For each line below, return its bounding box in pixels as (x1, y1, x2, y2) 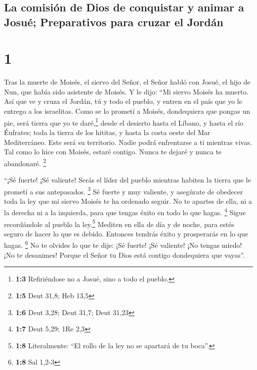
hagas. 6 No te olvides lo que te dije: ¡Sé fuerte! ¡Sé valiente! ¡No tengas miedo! (4, 238, 242, 250)
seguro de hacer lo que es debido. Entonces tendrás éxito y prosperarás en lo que (4, 228, 248, 238)
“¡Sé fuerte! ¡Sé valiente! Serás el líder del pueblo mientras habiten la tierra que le (4, 174, 251, 185)
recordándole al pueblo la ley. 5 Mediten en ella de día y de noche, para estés (4, 217, 234, 229)
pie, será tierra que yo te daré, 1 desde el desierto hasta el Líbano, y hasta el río (4, 116, 244, 128)
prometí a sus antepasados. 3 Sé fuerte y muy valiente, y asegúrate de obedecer (4, 185, 243, 196)
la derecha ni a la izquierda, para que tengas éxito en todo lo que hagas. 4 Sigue (4, 206, 246, 218)
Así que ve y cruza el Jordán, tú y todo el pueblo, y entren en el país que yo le (4, 96, 242, 106)
